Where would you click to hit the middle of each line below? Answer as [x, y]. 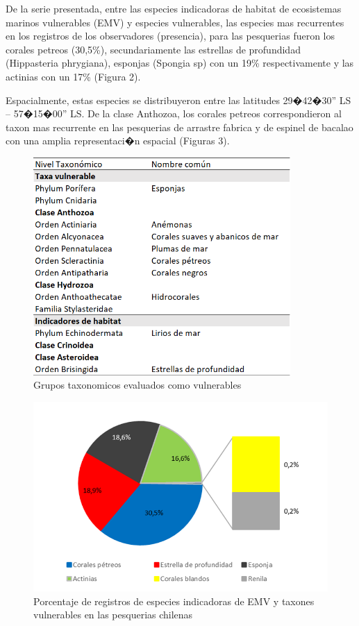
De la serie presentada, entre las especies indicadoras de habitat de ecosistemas [174, 8]
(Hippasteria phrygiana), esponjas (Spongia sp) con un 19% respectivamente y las [180, 63]
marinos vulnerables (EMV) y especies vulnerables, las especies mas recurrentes [175, 22]
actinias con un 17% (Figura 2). [73, 76]
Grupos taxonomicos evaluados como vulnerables [137, 385]
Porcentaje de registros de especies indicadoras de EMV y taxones [174, 601]
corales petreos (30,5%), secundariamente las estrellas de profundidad [153, 49]
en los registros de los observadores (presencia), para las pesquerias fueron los [170, 36]
